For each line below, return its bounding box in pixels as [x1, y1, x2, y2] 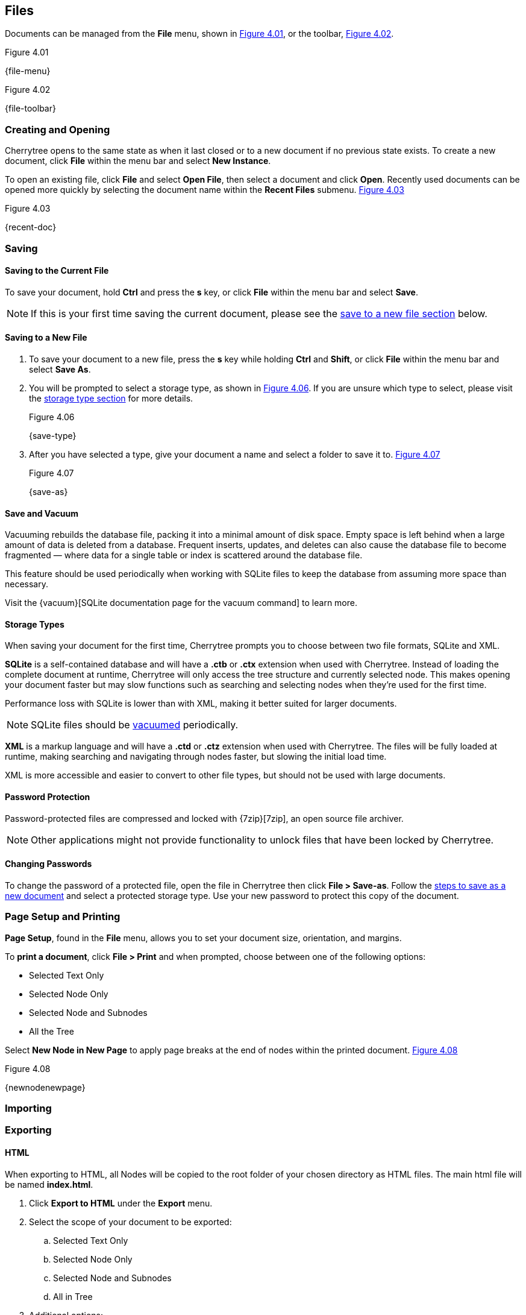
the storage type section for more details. [29, 393, 193, 403]
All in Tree [53, 1291, 93, 1302]
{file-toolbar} [5, 103, 56, 114]
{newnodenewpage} [5, 1082, 86, 1093]
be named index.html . [5, 1179, 93, 1190]
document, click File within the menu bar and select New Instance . [5, 156, 271, 166]
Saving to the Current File [5, 265, 109, 276]
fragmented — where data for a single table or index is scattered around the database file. [5, 550, 363, 561]
